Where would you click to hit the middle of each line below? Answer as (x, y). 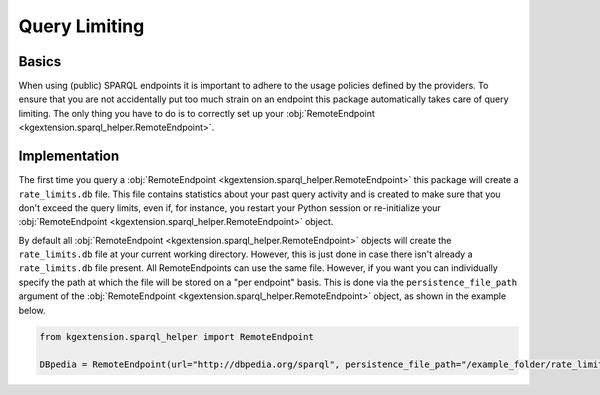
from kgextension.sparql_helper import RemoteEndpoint (176, 336)
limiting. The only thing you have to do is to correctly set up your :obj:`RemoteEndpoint (196, 113)
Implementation (69, 156)
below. (32, 310)
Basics (40, 61)
